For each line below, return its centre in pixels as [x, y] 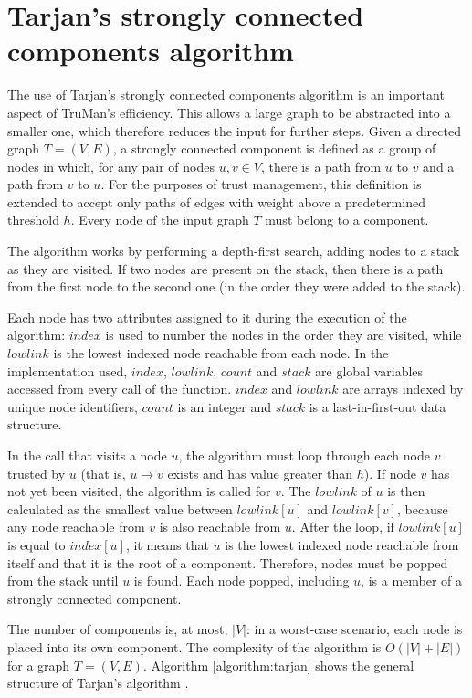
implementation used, [68, 370]
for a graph [39, 665]
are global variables [369, 370]
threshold [33, 220]
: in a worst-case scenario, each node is [354, 629]
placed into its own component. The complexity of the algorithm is [194, 646]
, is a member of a [412, 581]
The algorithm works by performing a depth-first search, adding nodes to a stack [234, 251]
